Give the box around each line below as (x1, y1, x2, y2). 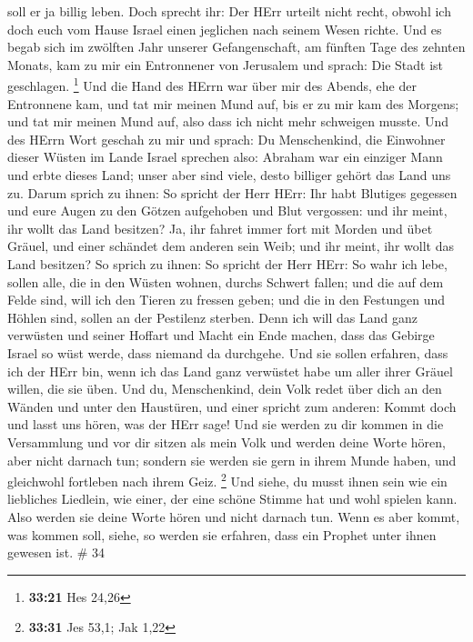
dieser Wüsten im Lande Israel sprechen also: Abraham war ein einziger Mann (7, 147, 443, 166)
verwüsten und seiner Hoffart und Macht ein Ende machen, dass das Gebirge (7, 326, 435, 345)
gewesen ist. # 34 (7, 543, 106, 562)
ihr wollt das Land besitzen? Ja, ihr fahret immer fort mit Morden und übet (7, 218, 433, 237)
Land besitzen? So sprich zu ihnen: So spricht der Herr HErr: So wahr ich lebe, (7, 254, 448, 273)
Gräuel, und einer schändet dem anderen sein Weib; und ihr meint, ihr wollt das (7, 236, 454, 256)
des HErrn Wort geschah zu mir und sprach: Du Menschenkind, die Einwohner (7, 129, 446, 148)
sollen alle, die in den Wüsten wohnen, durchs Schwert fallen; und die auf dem (7, 272, 444, 291)
